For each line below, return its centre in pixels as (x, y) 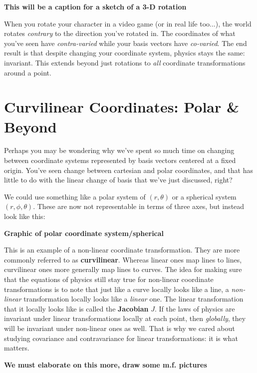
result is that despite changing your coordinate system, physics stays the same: (125, 53)
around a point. (28, 72)
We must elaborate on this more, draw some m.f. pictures (106, 364)
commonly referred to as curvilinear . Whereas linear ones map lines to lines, (123, 259)
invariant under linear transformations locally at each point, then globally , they (125, 318)
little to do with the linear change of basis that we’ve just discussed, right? (118, 180)
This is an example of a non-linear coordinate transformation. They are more (122, 250)
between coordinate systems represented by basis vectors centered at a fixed (120, 160)
